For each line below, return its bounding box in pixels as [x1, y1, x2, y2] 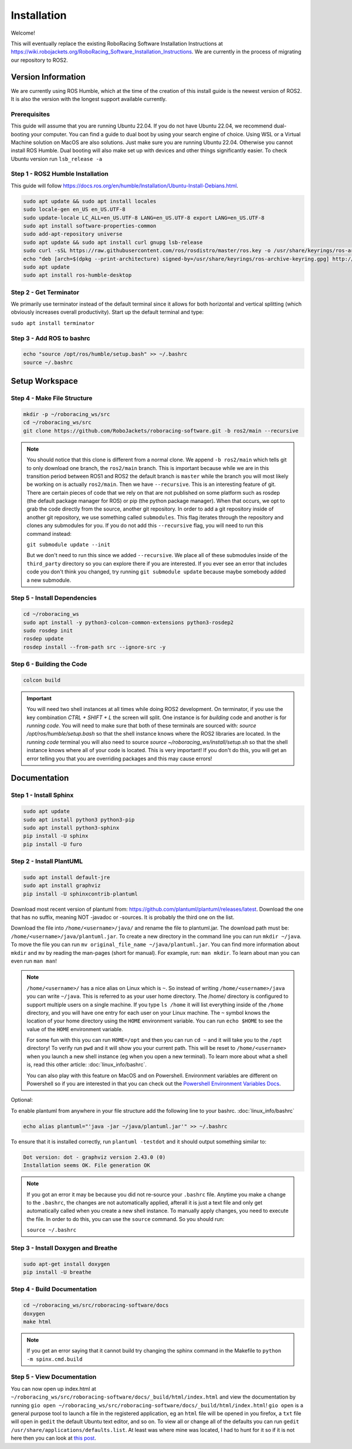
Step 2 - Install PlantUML [11, 857, 83, 866]
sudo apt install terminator [11, 320, 95, 326]
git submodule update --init [26, 541, 111, 548]
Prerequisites [11, 110, 50, 118]
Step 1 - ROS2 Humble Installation [11, 170, 109, 178]
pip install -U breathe [23, 1269, 92, 1276]
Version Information [11, 72, 86, 82]
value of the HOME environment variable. [26, 1025, 123, 1032]
